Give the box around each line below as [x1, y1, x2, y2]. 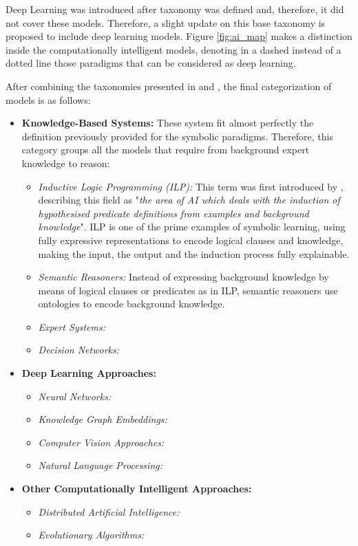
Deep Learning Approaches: [21, 366, 156, 380]
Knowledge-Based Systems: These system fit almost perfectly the [21, 116, 314, 130]
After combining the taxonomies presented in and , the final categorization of [6, 78, 332, 93]
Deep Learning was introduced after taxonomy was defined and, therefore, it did [6, 2, 344, 16]
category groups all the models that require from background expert [21, 142, 310, 157]
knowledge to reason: [21, 155, 110, 170]
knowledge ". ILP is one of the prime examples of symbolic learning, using [38, 219, 346, 234]
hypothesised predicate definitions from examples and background [38, 206, 309, 220]
